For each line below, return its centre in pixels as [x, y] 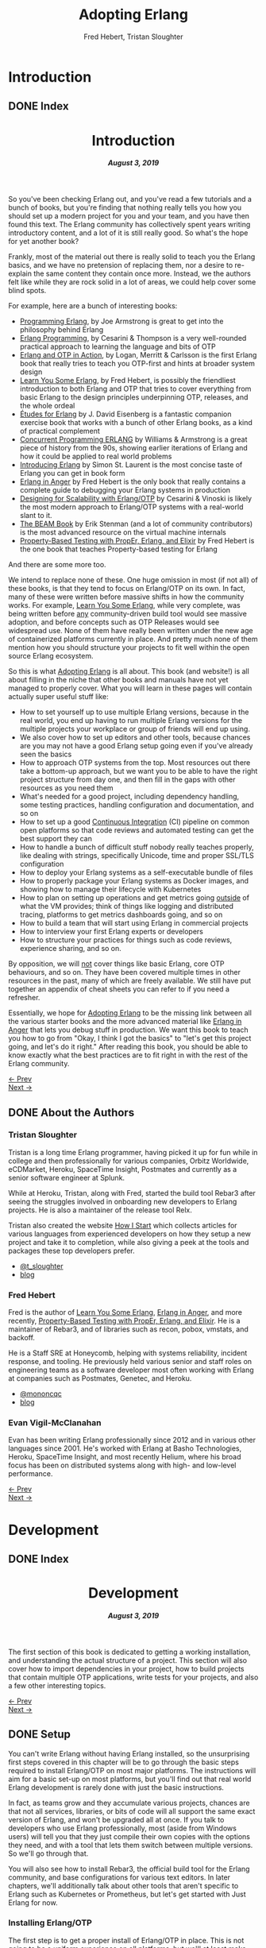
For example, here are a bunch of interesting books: [93, 306]
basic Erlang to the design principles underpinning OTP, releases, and [134, 397]
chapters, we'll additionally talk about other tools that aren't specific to [123, 1885]
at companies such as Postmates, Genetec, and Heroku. [100, 1378]
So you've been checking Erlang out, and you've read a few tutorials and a [130, 199]
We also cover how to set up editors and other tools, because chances [135, 737]
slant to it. [36, 516]
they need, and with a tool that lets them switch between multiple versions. [131, 1845]
